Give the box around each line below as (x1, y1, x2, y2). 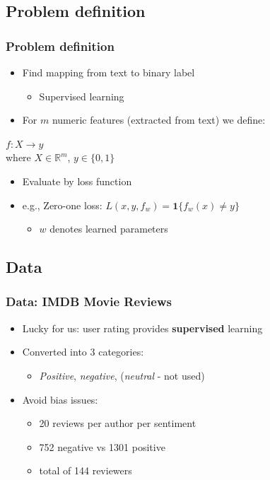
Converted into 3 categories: (22, 344, 144, 359)
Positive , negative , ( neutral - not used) (39, 368, 205, 382)
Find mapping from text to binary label (22, 65, 195, 79)
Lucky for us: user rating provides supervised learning (22, 320, 263, 335)
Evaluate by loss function (22, 173, 132, 188)
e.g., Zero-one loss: (22, 197, 102, 212)
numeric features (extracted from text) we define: (52, 112, 266, 127)
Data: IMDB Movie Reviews (6, 293, 172, 310)
